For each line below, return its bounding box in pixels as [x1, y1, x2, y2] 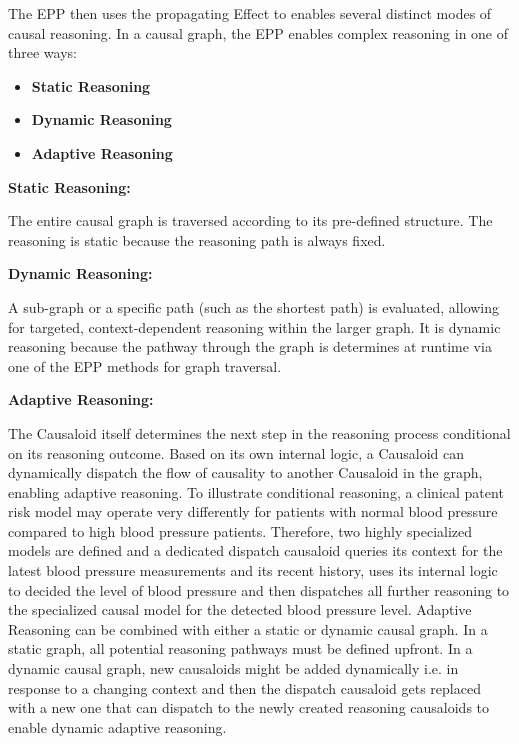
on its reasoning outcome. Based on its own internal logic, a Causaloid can [8, 442, 465, 463]
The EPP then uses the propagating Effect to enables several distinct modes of [8, 3, 492, 23]
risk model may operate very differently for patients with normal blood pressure [8, 501, 498, 522]
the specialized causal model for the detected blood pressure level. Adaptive [8, 599, 472, 620]
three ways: [8, 42, 77, 63]
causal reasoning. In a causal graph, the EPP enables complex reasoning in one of [8, 22, 509, 43]
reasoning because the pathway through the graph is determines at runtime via [8, 336, 492, 357]
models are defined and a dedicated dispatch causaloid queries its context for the [8, 540, 503, 561]
